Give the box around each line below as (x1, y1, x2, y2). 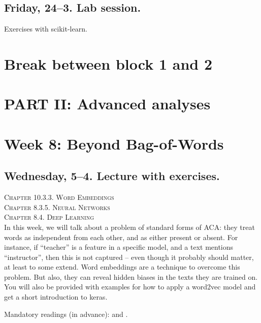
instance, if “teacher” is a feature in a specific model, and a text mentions (4, 242, 234, 252)
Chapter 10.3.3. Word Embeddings (4, 192, 114, 202)
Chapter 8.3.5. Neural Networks (4, 201, 110, 212)
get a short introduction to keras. (4, 291, 108, 302)
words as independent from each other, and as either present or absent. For (4, 231, 238, 242)
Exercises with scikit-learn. (4, 23, 87, 34)
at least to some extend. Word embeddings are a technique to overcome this (4, 261, 240, 272)
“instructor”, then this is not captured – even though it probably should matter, (4, 251, 254, 262)
